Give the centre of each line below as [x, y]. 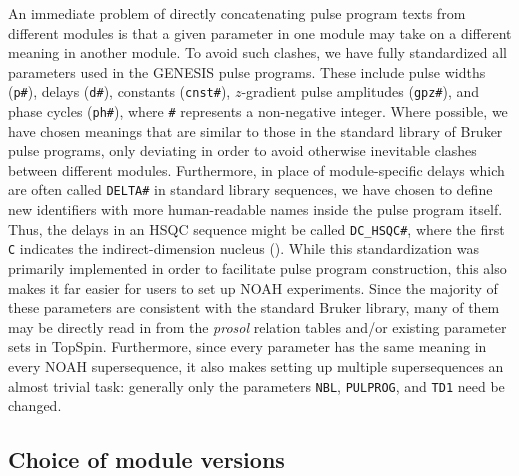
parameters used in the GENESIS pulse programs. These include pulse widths [247, 71]
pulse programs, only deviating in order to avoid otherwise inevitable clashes [242, 150]
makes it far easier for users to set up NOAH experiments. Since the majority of [253, 287]
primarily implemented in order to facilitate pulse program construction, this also [257, 268]
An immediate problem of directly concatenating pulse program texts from [237, 13]
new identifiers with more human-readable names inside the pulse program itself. [255, 209]
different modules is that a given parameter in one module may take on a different [260, 32]
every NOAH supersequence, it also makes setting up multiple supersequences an [256, 366]
